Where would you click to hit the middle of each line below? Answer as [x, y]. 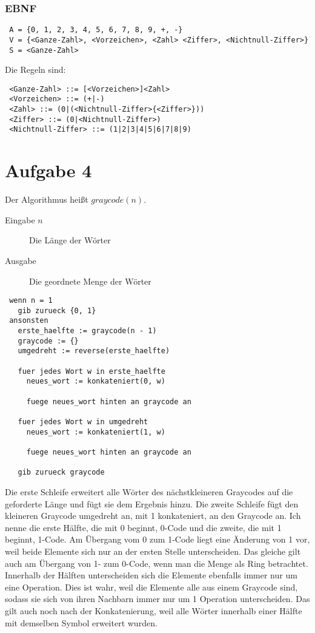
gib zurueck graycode [61, 472]
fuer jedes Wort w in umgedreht [83, 422]
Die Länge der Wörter [70, 240]
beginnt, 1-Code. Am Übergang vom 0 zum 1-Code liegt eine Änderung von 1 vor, [157, 539]
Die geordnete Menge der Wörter [90, 281]
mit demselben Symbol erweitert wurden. [81, 622]
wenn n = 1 [31, 301]
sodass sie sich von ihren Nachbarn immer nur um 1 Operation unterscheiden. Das [157, 599]
